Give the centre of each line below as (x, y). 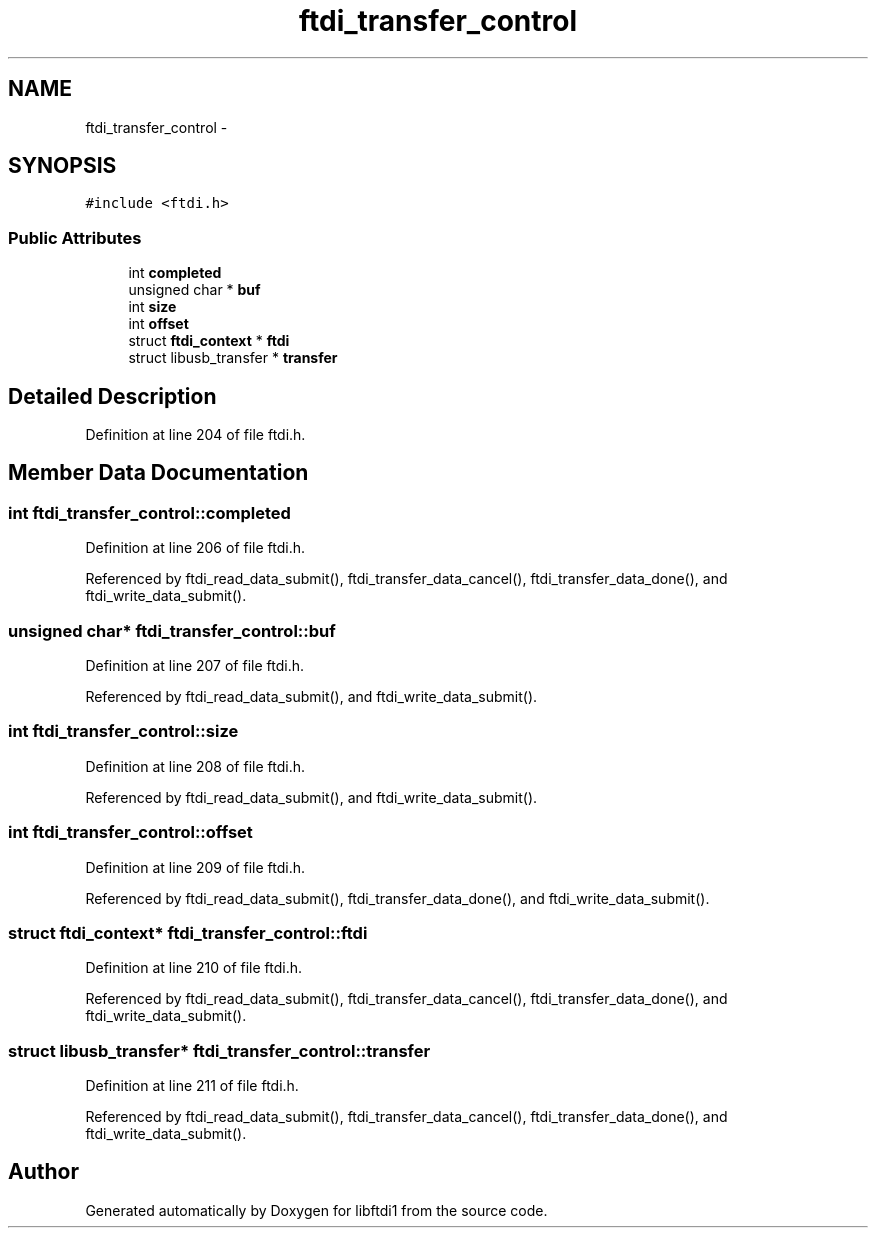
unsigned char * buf (194, 290)
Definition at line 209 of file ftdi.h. (195, 867)
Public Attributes (75, 237)
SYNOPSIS (62, 166)
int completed (175, 273)
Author (43, 1172)
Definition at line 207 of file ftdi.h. (194, 665)
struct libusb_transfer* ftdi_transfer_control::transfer (219, 1050)
